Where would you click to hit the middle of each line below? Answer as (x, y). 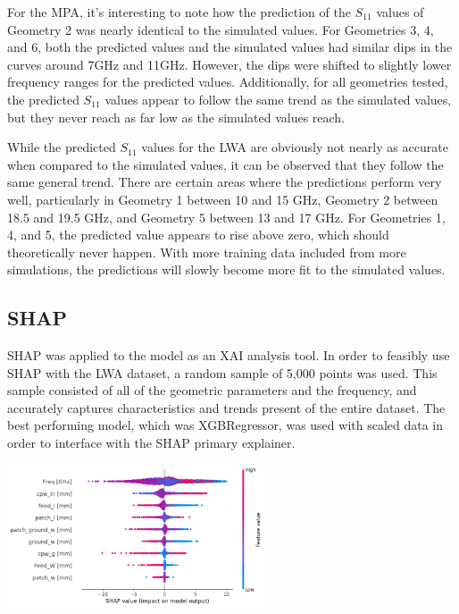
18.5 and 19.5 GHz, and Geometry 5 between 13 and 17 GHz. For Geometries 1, (226, 217)
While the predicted (62, 147)
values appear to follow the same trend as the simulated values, (278, 99)
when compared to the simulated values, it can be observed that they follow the (225, 164)
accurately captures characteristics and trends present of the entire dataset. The (226, 407)
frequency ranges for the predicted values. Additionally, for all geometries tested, (228, 82)
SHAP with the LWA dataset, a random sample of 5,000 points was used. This (222, 372)
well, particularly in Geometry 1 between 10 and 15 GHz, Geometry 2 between (223, 199)
